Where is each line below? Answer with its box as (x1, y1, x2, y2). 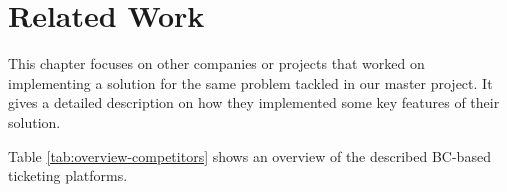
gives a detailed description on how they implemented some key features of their (8, 92, 500, 113)
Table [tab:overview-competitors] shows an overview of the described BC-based (8, 145, 491, 166)
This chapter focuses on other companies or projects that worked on (8, 53, 425, 74)
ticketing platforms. (8, 165, 128, 186)
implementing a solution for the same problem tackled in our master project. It (8, 72, 493, 93)
